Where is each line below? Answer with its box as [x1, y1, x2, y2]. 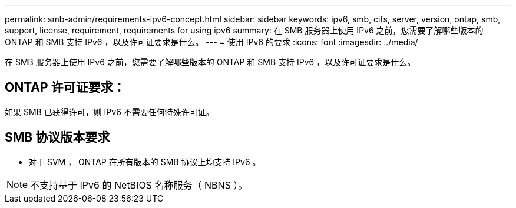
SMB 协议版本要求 [5, 130, 110, 145]
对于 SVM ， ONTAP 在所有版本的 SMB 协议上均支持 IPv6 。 [28, 156, 261, 167]
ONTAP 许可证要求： [5, 80, 125, 95]
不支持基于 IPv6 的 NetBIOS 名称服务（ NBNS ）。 [30, 179, 248, 191]
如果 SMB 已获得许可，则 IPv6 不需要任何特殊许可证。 [5, 106, 214, 117]
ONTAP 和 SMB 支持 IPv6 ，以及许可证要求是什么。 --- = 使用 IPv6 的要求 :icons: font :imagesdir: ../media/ [5, 37, 418, 47]
